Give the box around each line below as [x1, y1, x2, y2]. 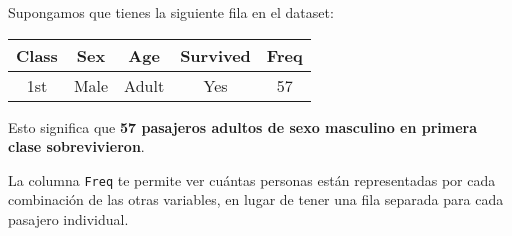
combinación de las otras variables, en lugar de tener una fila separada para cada [8, 189, 504, 210]
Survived [180, 43, 251, 67]
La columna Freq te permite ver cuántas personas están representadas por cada [8, 169, 496, 190]
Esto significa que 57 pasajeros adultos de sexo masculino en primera [8, 116, 478, 137]
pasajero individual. [8, 209, 129, 230]
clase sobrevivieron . [8, 136, 145, 157]
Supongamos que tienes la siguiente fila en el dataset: [8, 2, 334, 22]
